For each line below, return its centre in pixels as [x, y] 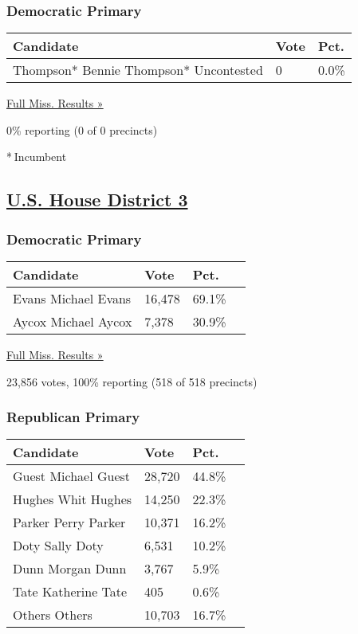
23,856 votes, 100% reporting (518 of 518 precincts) [132, 381]
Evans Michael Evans [72, 298]
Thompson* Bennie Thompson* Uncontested [138, 70]
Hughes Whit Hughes [73, 499]
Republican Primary [73, 417]
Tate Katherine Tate [70, 592]
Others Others [53, 615]
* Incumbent [37, 157]
